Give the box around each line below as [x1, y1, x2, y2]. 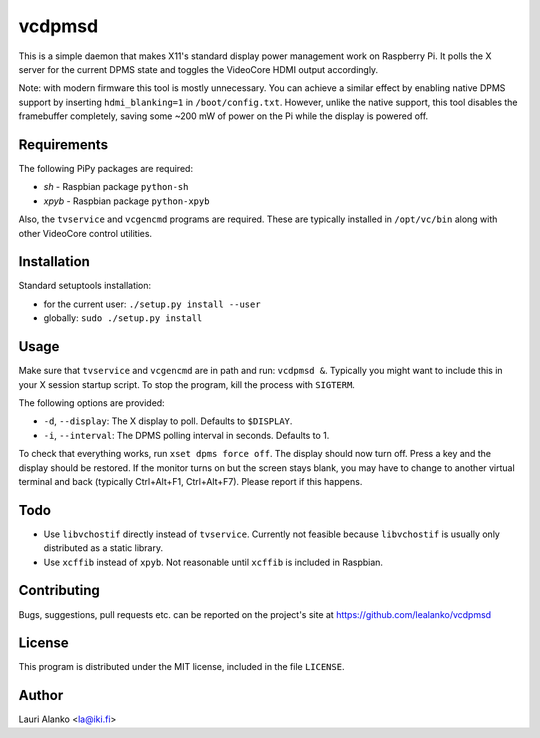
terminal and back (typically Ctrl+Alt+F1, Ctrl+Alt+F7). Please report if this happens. [18, 475, 363, 487]
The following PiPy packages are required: [18, 163, 194, 175]
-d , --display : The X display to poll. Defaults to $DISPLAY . [43, 415, 293, 427]
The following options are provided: [18, 396, 165, 409]
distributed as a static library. [43, 542, 164, 554]
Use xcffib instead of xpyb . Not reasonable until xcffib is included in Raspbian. [43, 556, 384, 568]
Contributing [18, 582, 100, 599]
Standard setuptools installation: [18, 280, 152, 292]
